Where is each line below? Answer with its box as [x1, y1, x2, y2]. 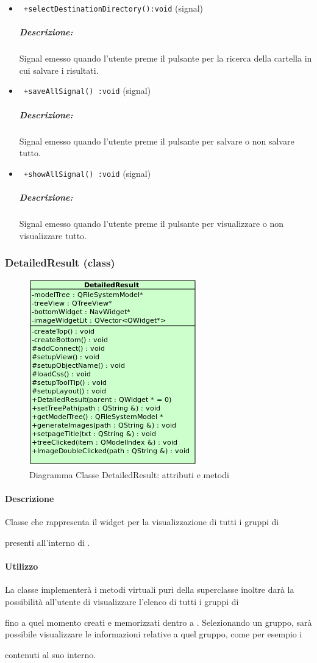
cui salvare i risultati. [19, 63, 99, 76]
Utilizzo [5, 560, 38, 573]
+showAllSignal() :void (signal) [23, 167, 151, 179]
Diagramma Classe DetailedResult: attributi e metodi [29, 468, 229, 481]
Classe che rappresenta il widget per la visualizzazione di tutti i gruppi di [5, 515, 279, 528]
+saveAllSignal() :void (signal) [23, 84, 151, 97]
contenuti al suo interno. [5, 648, 96, 661]
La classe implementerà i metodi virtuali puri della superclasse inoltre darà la [5, 583, 294, 596]
